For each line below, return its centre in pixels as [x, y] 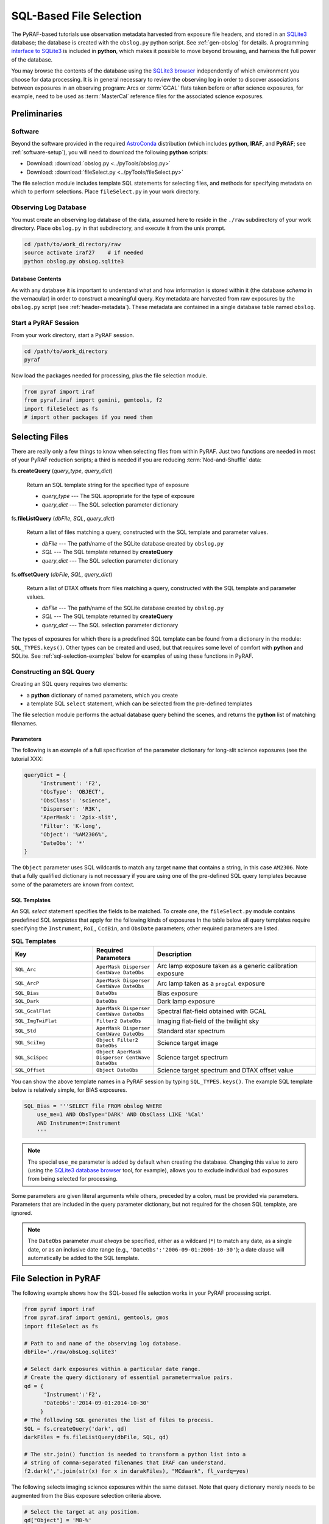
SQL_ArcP [27, 984]
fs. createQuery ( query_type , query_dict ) [62, 471]
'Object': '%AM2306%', [74, 835]
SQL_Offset [30, 1070]
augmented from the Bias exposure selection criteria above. [86, 1495]
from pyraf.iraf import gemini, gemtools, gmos [96, 1318]
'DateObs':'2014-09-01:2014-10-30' [97, 1403]
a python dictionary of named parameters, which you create [102, 695]
